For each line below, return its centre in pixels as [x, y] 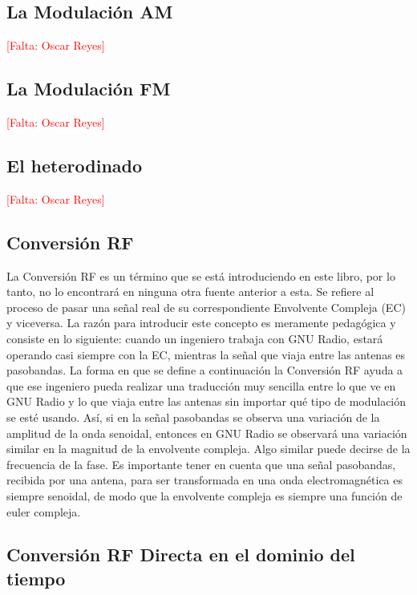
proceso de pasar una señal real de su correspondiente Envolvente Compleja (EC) [206, 307]
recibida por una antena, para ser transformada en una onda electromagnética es [205, 480]
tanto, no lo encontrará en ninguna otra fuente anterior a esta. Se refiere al [190, 291]
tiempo [36, 578]
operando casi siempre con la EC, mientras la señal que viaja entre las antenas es [206, 354]
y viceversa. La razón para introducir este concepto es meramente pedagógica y [201, 323]
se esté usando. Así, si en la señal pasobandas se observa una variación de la [193, 417]
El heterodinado [75, 165]
